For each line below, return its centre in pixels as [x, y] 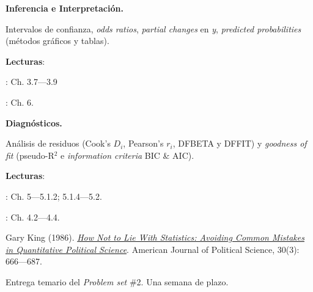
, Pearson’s [143, 143]
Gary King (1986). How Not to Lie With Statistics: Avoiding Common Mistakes [155, 237]
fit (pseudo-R [30, 155]
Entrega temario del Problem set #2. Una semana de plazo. [117, 281]
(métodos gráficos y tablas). [57, 41]
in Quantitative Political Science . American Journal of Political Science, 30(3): [153, 249]
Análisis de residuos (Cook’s [58, 143]
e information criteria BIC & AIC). [127, 155]
